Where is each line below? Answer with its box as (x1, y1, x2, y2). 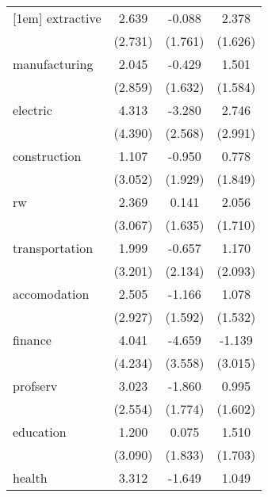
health (13, 468, 48, 487)
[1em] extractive (13, 9, 101, 27)
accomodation (13, 285, 90, 303)
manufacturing (13, 55, 94, 73)
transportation (13, 239, 94, 257)
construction (13, 147, 82, 165)
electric (13, 101, 52, 119)
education (13, 422, 67, 441)
